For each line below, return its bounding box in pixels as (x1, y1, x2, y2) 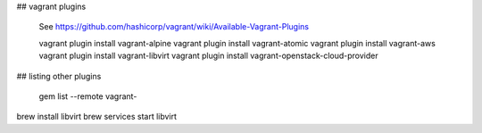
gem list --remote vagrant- (38, 90, 137, 102)
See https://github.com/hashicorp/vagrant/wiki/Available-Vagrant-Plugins (38, 21, 310, 32)
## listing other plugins (16, 71, 102, 81)
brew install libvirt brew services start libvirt (16, 112, 178, 122)
